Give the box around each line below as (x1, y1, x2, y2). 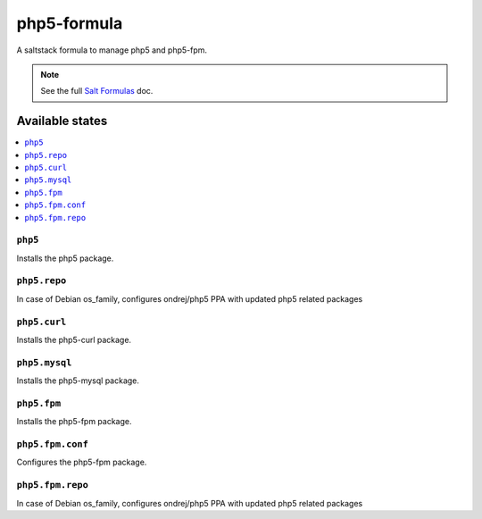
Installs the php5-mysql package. (16, 375, 140, 386)
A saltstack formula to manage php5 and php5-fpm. (16, 45, 208, 55)
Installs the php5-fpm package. (16, 416, 133, 427)
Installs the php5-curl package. (16, 335, 132, 345)
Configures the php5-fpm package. (16, 456, 147, 468)
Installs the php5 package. (16, 253, 114, 264)
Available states (16, 113, 108, 129)
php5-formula (16, 13, 123, 33)
